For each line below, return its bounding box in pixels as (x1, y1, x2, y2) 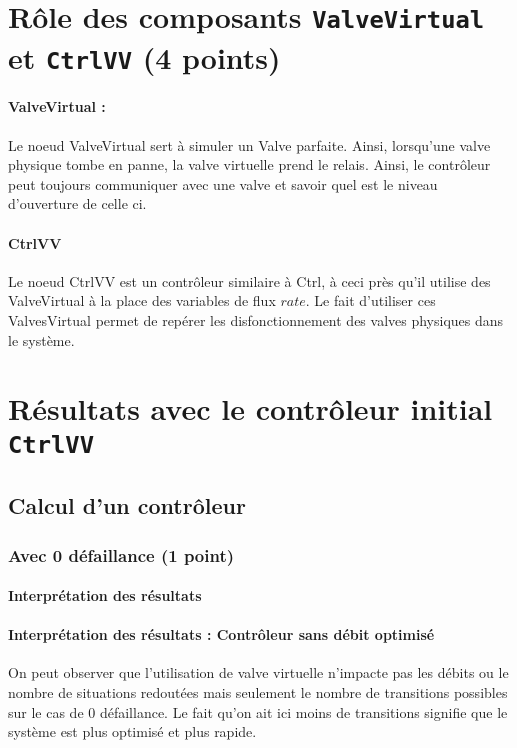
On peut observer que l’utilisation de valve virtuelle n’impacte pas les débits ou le (8, 662, 509, 683)
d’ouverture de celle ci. (8, 193, 147, 214)
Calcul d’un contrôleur (8, 490, 246, 521)
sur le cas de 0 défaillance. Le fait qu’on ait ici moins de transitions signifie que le (8, 701, 508, 722)
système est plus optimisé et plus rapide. (8, 721, 257, 742)
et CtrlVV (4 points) (8, 36, 281, 77)
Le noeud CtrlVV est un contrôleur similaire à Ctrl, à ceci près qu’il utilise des (8, 270, 491, 291)
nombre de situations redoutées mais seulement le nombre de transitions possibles (8, 682, 508, 703)
